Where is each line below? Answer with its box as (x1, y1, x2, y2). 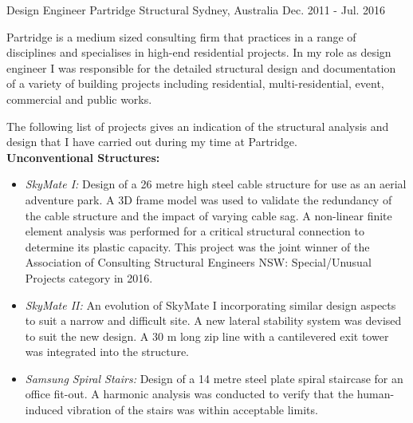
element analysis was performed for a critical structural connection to (25, 223, 364, 239)
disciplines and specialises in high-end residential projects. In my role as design (6, 44, 391, 61)
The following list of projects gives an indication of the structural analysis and (6, 117, 389, 134)
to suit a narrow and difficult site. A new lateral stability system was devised (25, 312, 402, 329)
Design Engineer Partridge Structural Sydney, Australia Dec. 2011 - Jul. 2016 (6, 2, 386, 18)
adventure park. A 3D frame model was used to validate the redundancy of (25, 191, 392, 208)
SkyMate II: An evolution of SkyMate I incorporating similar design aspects (25, 296, 396, 313)
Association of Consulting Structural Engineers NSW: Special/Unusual (25, 254, 372, 271)
